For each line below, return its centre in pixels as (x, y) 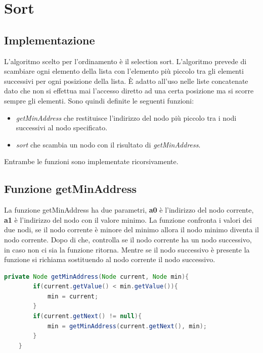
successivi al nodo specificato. (62, 128)
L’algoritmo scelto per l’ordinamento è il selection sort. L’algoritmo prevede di (125, 61)
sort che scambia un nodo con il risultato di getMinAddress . (108, 144)
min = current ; (73, 296)
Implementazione (50, 40)
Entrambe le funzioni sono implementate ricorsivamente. (91, 161)
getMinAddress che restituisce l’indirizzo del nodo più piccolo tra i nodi (126, 117)
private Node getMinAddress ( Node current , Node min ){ (97, 276)
